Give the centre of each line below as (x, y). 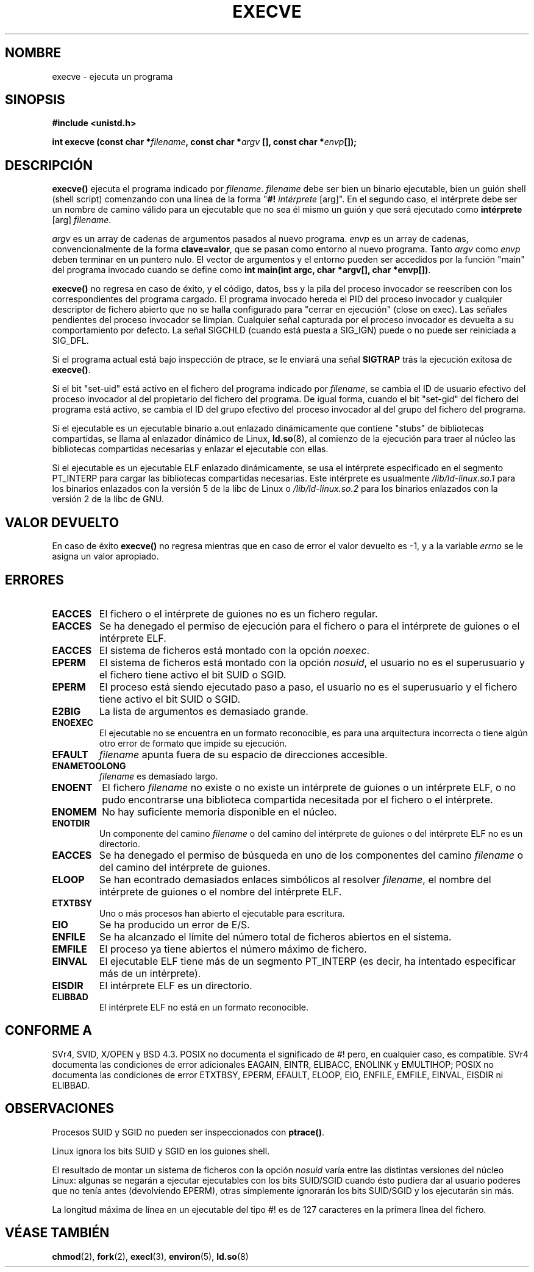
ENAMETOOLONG (89, 766)
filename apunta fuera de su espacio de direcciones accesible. (243, 754)
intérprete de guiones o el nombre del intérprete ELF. (220, 891)
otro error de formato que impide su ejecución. (193, 743)
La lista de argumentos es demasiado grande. (204, 711)
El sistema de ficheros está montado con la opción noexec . (234, 650)
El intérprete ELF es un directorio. (176, 985)
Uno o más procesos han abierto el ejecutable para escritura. (222, 913)
